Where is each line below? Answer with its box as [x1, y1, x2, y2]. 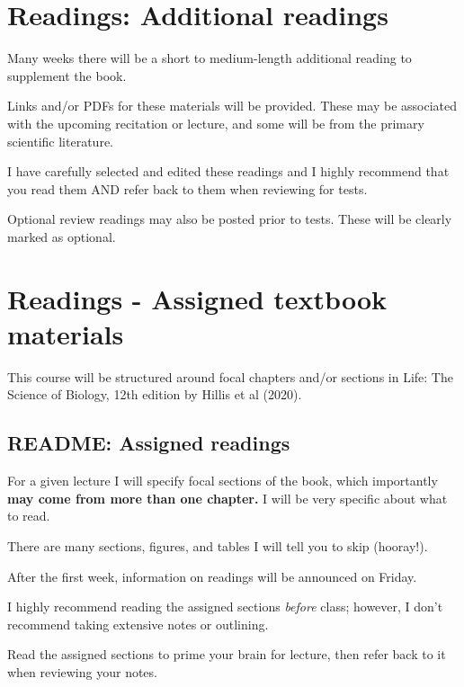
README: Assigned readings [7, 429, 290, 457]
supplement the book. [7, 66, 127, 85]
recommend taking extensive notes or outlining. [7, 614, 269, 633]
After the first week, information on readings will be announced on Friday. [7, 567, 417, 585]
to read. [7, 506, 50, 525]
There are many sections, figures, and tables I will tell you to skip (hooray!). [7, 536, 428, 555]
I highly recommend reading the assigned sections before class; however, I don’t [7, 597, 443, 616]
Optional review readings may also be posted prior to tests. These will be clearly [7, 210, 452, 228]
